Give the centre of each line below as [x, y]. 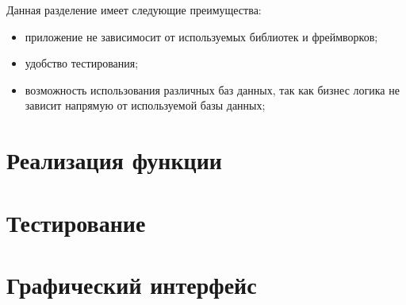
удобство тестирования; [82, 63]
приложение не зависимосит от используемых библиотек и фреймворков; [201, 36]
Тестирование [76, 222]
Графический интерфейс [132, 284]
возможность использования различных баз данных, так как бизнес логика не [212, 89]
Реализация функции [114, 160]
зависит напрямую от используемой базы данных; [145, 105]
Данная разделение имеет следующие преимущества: [134, 10]
